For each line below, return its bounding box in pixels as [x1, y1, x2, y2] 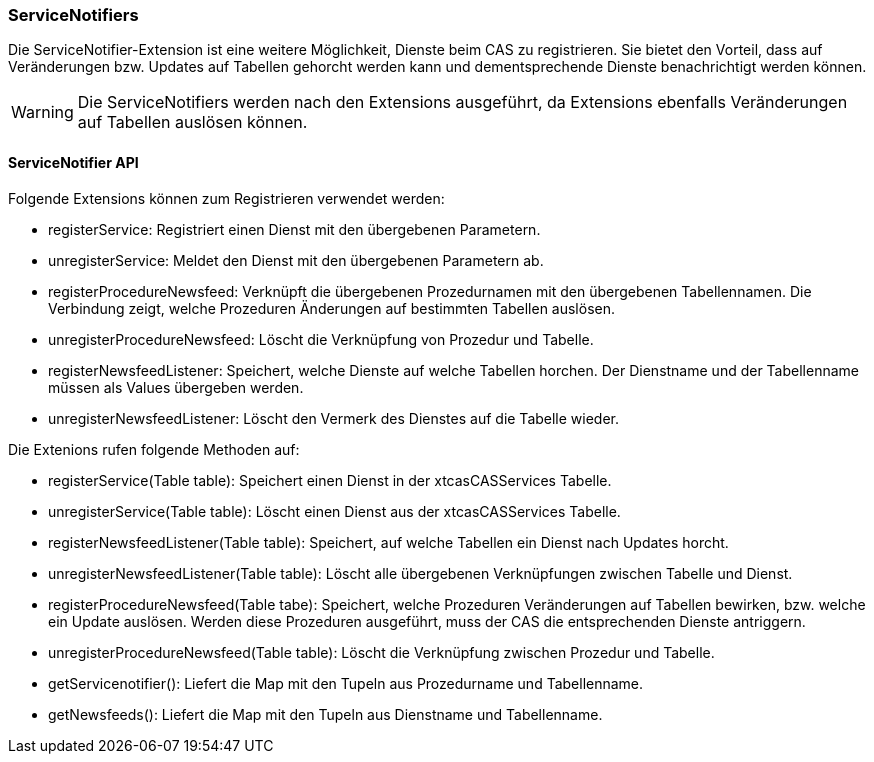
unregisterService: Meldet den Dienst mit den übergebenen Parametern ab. [48, 251, 544, 269]
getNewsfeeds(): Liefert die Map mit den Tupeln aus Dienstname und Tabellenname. [48, 705, 603, 723]
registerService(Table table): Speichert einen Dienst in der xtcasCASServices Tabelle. [48, 471, 612, 489]
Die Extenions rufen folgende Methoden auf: [8, 440, 300, 458]
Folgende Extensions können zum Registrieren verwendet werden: [8, 189, 445, 207]
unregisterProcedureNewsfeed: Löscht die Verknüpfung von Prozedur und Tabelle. [48, 330, 594, 348]
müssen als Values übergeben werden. [48, 378, 304, 396]
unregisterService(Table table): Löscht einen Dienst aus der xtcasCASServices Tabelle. [48, 502, 621, 520]
